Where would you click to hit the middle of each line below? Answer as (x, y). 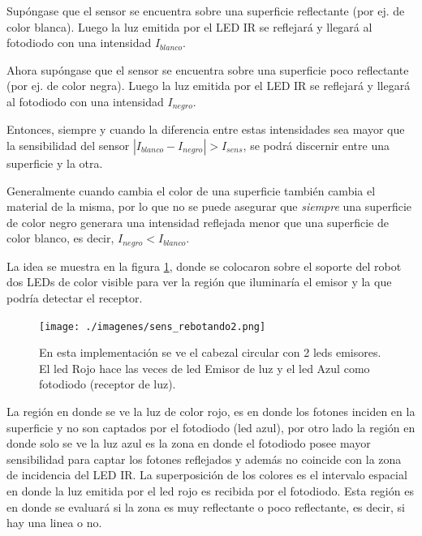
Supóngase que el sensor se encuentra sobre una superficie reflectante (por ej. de (206, 11)
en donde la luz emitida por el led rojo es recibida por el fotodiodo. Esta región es (210, 491)
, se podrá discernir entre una (316, 146)
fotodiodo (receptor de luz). (108, 384)
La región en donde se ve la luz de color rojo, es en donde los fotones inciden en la (211, 412)
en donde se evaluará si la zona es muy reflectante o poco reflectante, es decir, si (206, 506)
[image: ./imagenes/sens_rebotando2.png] (153, 326)
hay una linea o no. (54, 523)
